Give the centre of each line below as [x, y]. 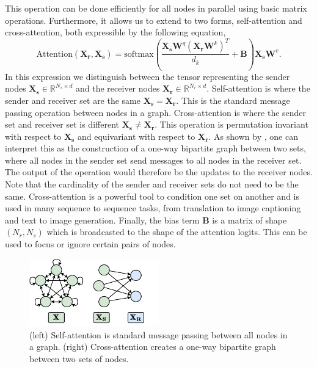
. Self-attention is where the [258, 88]
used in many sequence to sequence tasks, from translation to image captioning [153, 208]
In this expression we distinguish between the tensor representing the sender [148, 76]
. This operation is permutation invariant [231, 124]
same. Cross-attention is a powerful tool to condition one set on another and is [152, 196]
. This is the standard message [233, 100]
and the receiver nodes [118, 88]
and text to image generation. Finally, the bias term [102, 220]
